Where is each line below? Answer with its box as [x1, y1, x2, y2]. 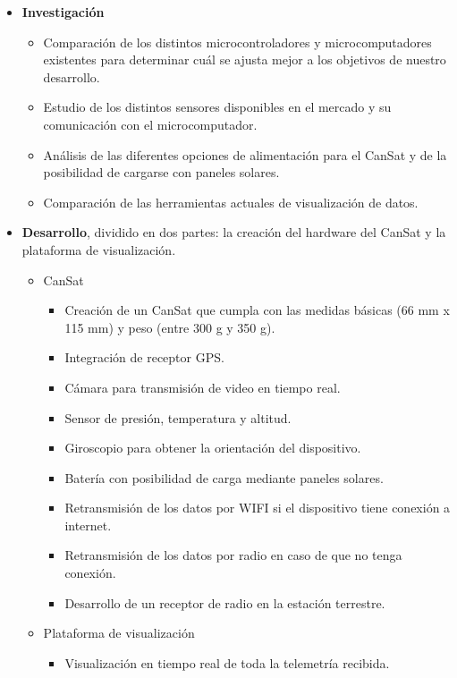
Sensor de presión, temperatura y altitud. [64, 408, 292, 427]
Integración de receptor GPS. [64, 348, 224, 367]
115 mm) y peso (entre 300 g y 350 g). [64, 318, 275, 336]
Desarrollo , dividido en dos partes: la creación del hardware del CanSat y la [21, 223, 446, 242]
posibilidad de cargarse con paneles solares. [43, 163, 280, 182]
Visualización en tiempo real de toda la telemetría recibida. [64, 653, 390, 672]
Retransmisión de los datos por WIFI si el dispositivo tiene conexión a [64, 498, 451, 517]
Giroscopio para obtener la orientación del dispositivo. [64, 438, 361, 457]
